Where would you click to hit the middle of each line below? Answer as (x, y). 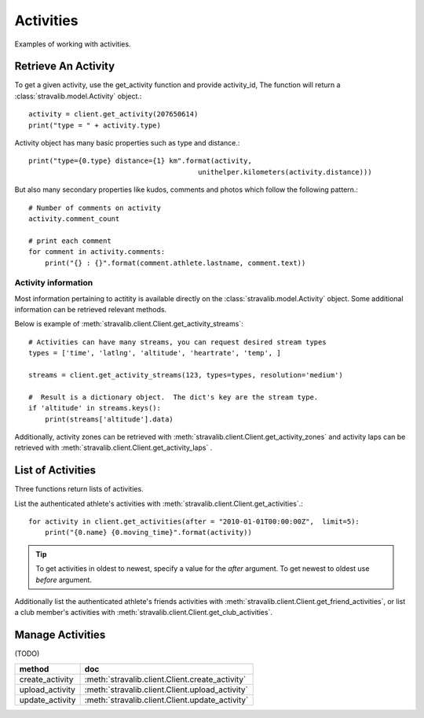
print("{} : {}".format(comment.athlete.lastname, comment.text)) (175, 263)
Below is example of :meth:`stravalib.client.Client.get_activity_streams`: (129, 324)
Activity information (54, 283)
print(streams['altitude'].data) (109, 419)
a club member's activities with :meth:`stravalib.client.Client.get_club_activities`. (143, 613)
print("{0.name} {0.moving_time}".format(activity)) (148, 532)
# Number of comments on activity (95, 208)
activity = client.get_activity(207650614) (113, 114)
